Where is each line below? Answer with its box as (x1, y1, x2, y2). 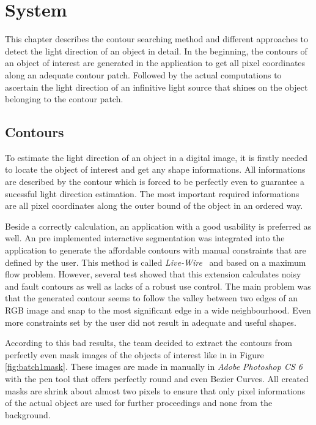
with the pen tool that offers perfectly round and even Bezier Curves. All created (5, 372, 309, 385)
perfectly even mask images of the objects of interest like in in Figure (5, 348, 264, 361)
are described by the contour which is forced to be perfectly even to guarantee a (5, 175, 304, 188)
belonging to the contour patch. (5, 92, 123, 105)
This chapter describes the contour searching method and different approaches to (5, 32, 309, 45)
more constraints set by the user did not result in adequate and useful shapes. (5, 315, 296, 328)
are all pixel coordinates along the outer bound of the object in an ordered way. (5, 199, 303, 212)
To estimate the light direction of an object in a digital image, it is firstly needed (5, 151, 307, 164)
